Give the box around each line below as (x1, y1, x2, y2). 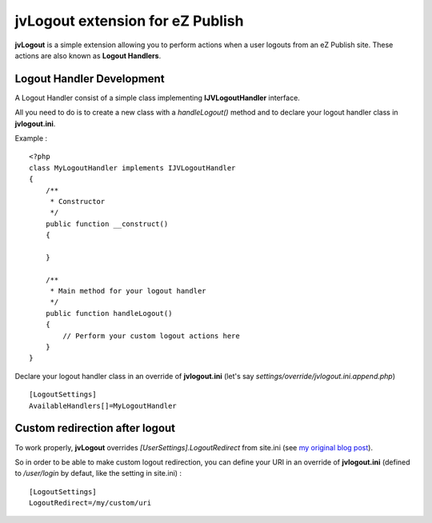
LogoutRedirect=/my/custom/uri (29, 498, 152, 508)
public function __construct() (45, 219, 169, 228)
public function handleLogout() (45, 309, 173, 317)
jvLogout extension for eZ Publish (14, 12, 244, 30)
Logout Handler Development (14, 72, 165, 86)
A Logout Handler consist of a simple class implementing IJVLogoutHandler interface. (14, 93, 300, 102)
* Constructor (50, 197, 106, 206)
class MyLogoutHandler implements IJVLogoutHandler (29, 163, 236, 172)
